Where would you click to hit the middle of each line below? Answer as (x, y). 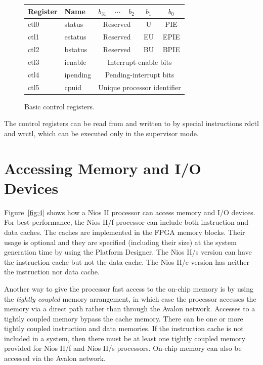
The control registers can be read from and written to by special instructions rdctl (131, 123)
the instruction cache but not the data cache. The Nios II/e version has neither (127, 261)
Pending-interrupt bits (140, 74)
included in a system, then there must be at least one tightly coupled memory (125, 338)
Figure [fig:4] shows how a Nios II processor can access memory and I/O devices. (130, 212)
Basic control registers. (59, 106)
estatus (75, 37)
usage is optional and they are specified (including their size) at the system (120, 242)
